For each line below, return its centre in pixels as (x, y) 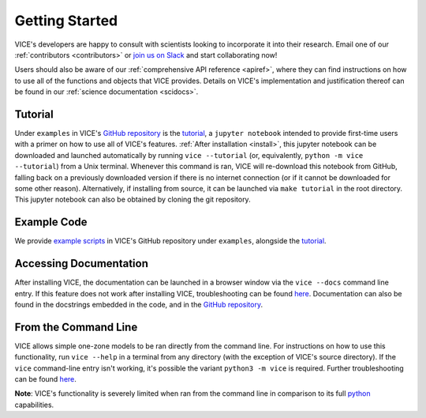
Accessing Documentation (82, 264)
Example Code (51, 222)
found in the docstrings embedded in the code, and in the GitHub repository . (139, 304)
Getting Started (66, 21)
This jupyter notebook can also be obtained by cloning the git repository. (133, 200)
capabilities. (34, 405)
